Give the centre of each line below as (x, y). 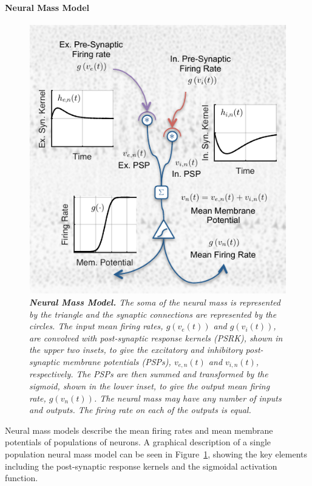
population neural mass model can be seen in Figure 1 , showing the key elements (156, 453)
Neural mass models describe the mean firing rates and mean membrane (139, 430)
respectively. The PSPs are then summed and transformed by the (149, 374)
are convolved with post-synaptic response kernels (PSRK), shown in (156, 337)
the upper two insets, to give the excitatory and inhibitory (136, 350)
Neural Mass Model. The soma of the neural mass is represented (155, 302)
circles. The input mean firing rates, (96, 326)
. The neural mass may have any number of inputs (188, 398)
